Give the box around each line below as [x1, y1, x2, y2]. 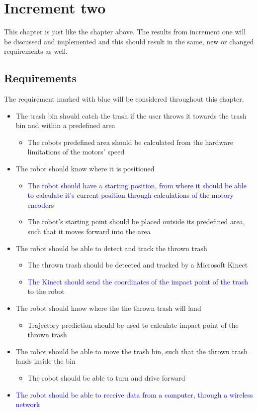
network [15, 399, 40, 410]
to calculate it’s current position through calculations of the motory [27, 190, 234, 200]
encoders [27, 199, 54, 210]
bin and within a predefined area [15, 120, 115, 131]
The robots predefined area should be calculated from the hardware [27, 137, 233, 147]
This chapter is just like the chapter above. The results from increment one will [4, 26, 246, 37]
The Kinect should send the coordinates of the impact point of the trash [27, 276, 248, 286]
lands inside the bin [15, 356, 76, 366]
